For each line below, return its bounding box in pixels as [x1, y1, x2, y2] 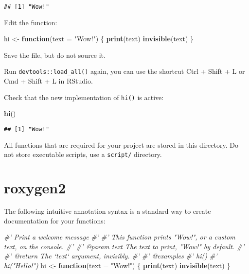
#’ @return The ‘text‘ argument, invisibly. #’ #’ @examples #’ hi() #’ [4, 251, 217, 261]
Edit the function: [4, 17, 57, 27]
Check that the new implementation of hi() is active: [4, 92, 164, 102]
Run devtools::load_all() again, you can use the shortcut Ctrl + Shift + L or [4, 66, 245, 76]
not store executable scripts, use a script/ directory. [4, 149, 162, 159]
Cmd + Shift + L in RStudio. [4, 76, 93, 86]
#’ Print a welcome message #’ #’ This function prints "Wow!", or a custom [4, 232, 235, 242]
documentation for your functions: [4, 215, 106, 225]
